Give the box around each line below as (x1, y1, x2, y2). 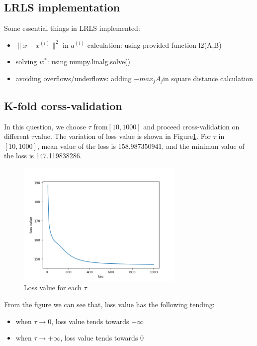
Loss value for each (24, 282, 82, 293)
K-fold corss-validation (4, 98, 122, 113)
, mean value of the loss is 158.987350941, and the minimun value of (37, 140, 245, 151)
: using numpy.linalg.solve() (47, 56, 131, 67)
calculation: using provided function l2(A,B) (87, 39, 222, 50)
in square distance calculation (163, 73, 254, 83)
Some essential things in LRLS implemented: (4, 23, 140, 33)
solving (15, 56, 37, 67)
